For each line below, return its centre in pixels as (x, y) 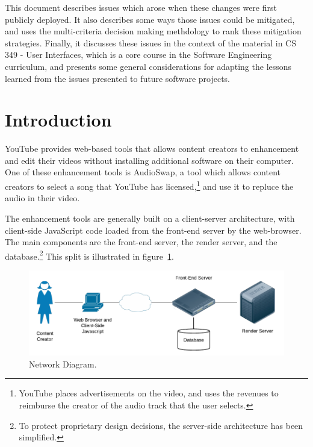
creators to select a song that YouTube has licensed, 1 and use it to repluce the (149, 185)
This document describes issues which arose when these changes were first (141, 7)
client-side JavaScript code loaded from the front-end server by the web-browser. (153, 230)
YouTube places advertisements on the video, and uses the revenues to (149, 393)
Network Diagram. (63, 364)
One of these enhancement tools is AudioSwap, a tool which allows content (143, 172)
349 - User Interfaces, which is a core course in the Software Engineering (138, 55)
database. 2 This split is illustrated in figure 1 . (89, 255)
